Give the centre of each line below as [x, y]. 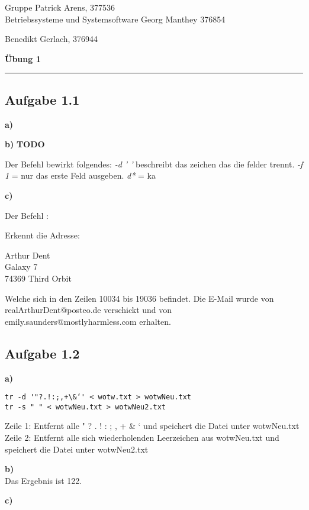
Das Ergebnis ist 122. [44, 480]
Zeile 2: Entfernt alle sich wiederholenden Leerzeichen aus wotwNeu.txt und [142, 437]
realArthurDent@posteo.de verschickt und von [88, 310]
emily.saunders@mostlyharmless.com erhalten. [88, 321]
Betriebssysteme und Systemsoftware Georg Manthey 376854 [115, 19]
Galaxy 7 [21, 267]
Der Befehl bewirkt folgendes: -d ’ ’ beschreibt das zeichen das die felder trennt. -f [154, 164]
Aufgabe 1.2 [42, 353]
